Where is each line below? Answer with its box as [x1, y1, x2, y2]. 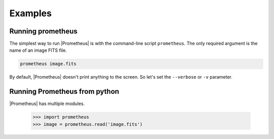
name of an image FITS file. [9, 47, 67, 53]
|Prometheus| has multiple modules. [9, 100, 85, 107]
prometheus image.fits [20, 61, 77, 67]
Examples [9, 8, 52, 19]
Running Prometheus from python [9, 87, 119, 96]
